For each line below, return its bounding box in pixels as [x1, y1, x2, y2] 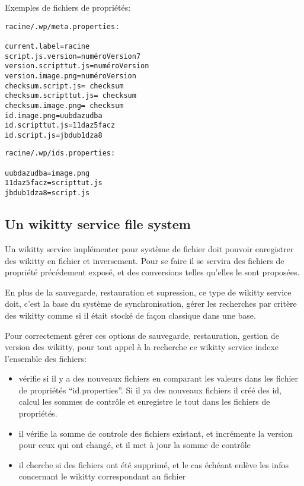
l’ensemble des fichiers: [5, 352, 87, 364]
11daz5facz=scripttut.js [5, 179, 103, 188]
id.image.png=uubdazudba [5, 111, 103, 120]
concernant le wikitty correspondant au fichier [18, 470, 186, 482]
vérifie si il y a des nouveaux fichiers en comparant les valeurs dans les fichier [18, 372, 299, 385]
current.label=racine [5, 42, 90, 50]
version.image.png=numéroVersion [5, 71, 136, 80]
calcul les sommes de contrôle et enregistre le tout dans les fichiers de [18, 395, 270, 408]
